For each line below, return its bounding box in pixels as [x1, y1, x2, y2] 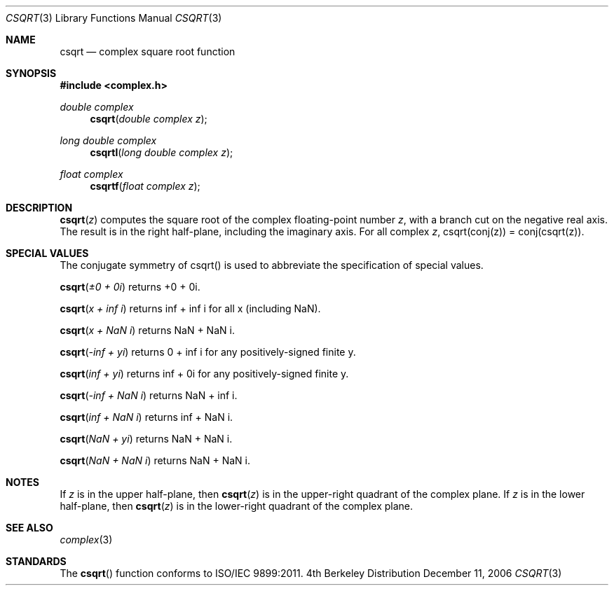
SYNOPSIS [6, 67, 57, 79]
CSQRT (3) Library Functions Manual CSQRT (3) [6, 12, 222, 24]
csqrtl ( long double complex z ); [90, 146, 233, 158]
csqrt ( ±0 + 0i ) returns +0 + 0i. [60, 281, 200, 293]
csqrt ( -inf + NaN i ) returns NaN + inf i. [60, 389, 238, 401]
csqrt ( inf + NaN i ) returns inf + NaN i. [60, 411, 233, 423]
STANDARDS [6, 555, 67, 567]
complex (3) [60, 534, 113, 545]
